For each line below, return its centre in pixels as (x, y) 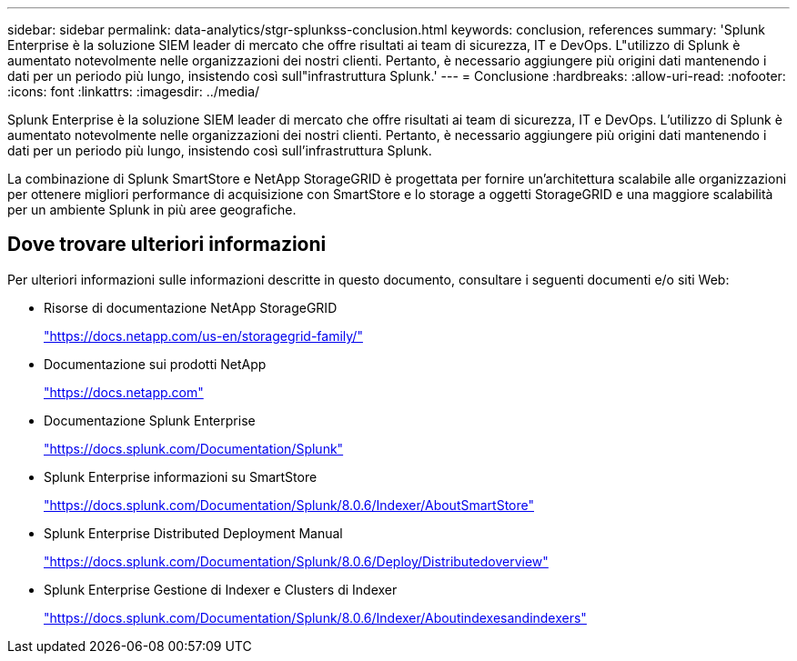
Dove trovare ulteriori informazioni (167, 245)
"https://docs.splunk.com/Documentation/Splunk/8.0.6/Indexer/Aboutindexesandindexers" (315, 617)
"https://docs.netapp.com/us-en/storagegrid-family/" (203, 336)
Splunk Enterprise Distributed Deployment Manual (193, 533)
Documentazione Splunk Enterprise (150, 420)
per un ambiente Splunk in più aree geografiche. (152, 210)
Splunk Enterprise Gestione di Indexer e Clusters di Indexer (221, 589)
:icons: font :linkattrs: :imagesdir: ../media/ (134, 91)
